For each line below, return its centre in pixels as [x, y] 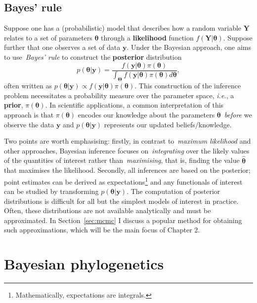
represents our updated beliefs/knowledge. [168, 124]
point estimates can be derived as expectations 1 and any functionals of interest [123, 181]
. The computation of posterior [173, 191]
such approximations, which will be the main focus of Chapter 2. [102, 230]
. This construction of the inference [188, 86]
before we [238, 115]
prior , [14, 105]
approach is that [29, 115]
